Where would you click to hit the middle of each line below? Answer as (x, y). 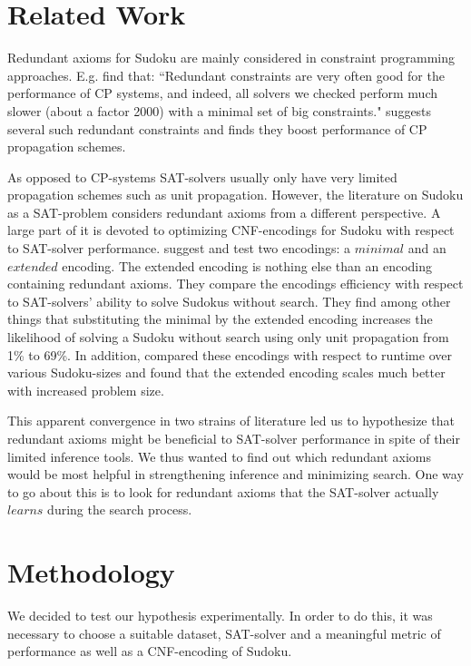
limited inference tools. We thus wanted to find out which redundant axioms (219, 456)
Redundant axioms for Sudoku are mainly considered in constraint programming (231, 58)
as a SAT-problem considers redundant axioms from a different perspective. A (224, 212)
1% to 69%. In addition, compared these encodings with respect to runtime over (230, 354)
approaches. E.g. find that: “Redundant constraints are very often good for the (226, 75)
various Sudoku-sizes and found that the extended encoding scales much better (226, 372)
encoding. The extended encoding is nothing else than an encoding (247, 265)
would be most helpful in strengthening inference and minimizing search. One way (235, 474)
